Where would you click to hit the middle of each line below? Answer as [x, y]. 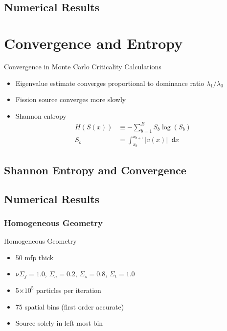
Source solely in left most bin [59, 323]
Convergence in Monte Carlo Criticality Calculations [83, 66]
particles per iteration [69, 290]
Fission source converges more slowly [71, 99]
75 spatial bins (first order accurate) [70, 306]
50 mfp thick [34, 257]
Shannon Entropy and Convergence [95, 170]
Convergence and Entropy [93, 43]
